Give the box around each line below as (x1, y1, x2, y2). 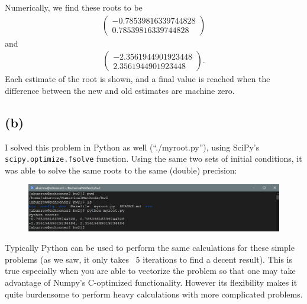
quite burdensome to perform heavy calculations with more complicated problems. (5, 287, 303, 300)
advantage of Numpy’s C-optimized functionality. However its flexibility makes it (5, 276, 298, 288)
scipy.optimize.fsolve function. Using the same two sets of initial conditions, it (5, 152, 302, 165)
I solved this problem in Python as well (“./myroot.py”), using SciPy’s (5, 140, 260, 153)
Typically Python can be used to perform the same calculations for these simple (5, 241, 295, 254)
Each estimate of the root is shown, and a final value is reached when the (5, 73, 270, 85)
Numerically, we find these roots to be (5, 1, 143, 13)
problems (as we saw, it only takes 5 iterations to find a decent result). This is (5, 253, 293, 265)
